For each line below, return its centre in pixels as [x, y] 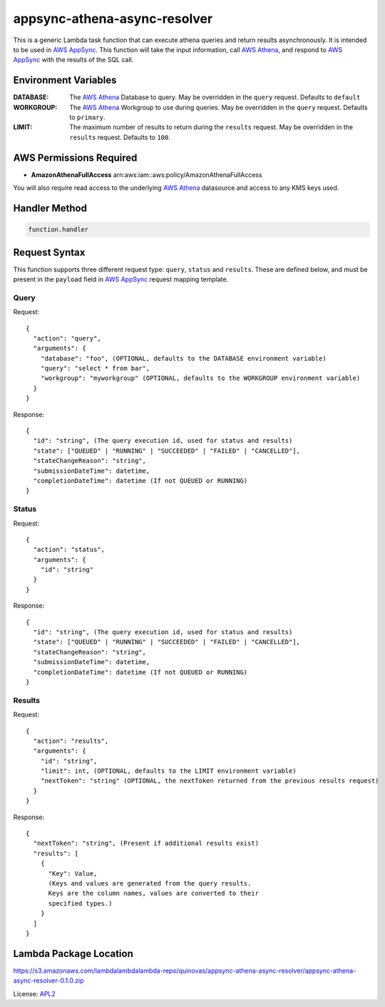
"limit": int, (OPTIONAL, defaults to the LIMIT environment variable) [168, 771]
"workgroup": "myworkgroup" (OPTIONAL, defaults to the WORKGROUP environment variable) [200, 378]
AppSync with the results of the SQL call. [73, 60]
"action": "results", [71, 741]
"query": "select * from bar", [95, 369]
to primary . [87, 117]
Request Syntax [49, 252]
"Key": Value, [73, 873]
